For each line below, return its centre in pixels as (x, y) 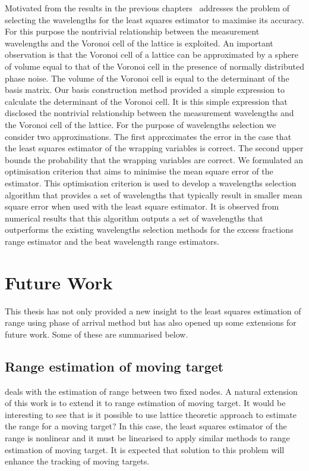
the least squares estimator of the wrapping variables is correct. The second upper (154, 148)
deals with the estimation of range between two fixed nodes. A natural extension (151, 391)
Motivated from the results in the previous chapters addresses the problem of (147, 8)
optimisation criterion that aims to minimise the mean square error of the (139, 171)
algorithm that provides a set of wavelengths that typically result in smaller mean (154, 194)
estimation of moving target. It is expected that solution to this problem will (145, 449)
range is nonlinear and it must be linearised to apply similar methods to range (147, 437)
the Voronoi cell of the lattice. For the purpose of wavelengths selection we (141, 124)
